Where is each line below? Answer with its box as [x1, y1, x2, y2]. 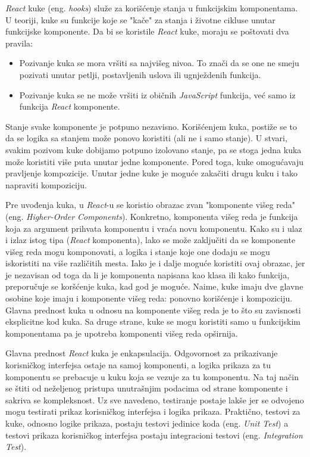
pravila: [5, 36, 33, 49]
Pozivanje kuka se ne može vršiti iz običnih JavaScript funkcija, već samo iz [19, 88, 296, 101]
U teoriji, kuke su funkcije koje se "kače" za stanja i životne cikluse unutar [5, 13, 275, 26]
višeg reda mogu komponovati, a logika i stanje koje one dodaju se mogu [5, 245, 270, 257]
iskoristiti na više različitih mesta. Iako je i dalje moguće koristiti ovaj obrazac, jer [5, 257, 305, 269]
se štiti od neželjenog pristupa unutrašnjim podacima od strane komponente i [5, 382, 288, 394]
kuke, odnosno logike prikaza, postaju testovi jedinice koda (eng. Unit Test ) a [5, 417, 289, 429]
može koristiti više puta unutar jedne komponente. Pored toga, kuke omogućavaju [5, 155, 303, 167]
